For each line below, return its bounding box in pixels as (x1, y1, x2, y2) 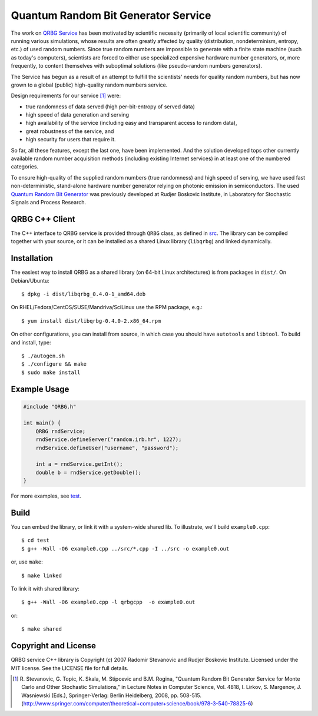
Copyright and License (11, 641, 97, 651)
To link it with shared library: (11, 585, 79, 592)
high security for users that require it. (25, 136, 116, 143)
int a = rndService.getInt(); (35, 461, 123, 468)
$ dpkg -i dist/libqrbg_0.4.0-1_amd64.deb (21, 290, 146, 297)
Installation (11, 253, 53, 263)
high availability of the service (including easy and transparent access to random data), (25, 120, 237, 127)
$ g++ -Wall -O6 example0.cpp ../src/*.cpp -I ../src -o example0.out (21, 545, 230, 552)
